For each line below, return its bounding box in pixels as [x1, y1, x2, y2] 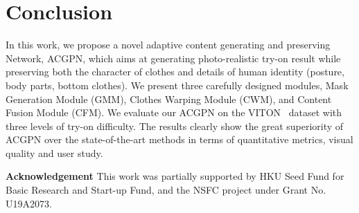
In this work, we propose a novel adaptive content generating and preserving [6, 37, 331, 52]
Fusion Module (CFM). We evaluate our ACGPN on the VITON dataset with [6, 105, 342, 120]
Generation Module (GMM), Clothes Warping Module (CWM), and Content [6, 91, 332, 106]
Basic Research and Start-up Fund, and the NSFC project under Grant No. [6, 183, 326, 197]
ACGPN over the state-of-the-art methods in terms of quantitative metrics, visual [6, 132, 353, 147]
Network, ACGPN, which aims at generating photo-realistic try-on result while [6, 50, 341, 65]
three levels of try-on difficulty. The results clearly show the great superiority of [6, 118, 344, 133]
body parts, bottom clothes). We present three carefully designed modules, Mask [6, 77, 349, 92]
